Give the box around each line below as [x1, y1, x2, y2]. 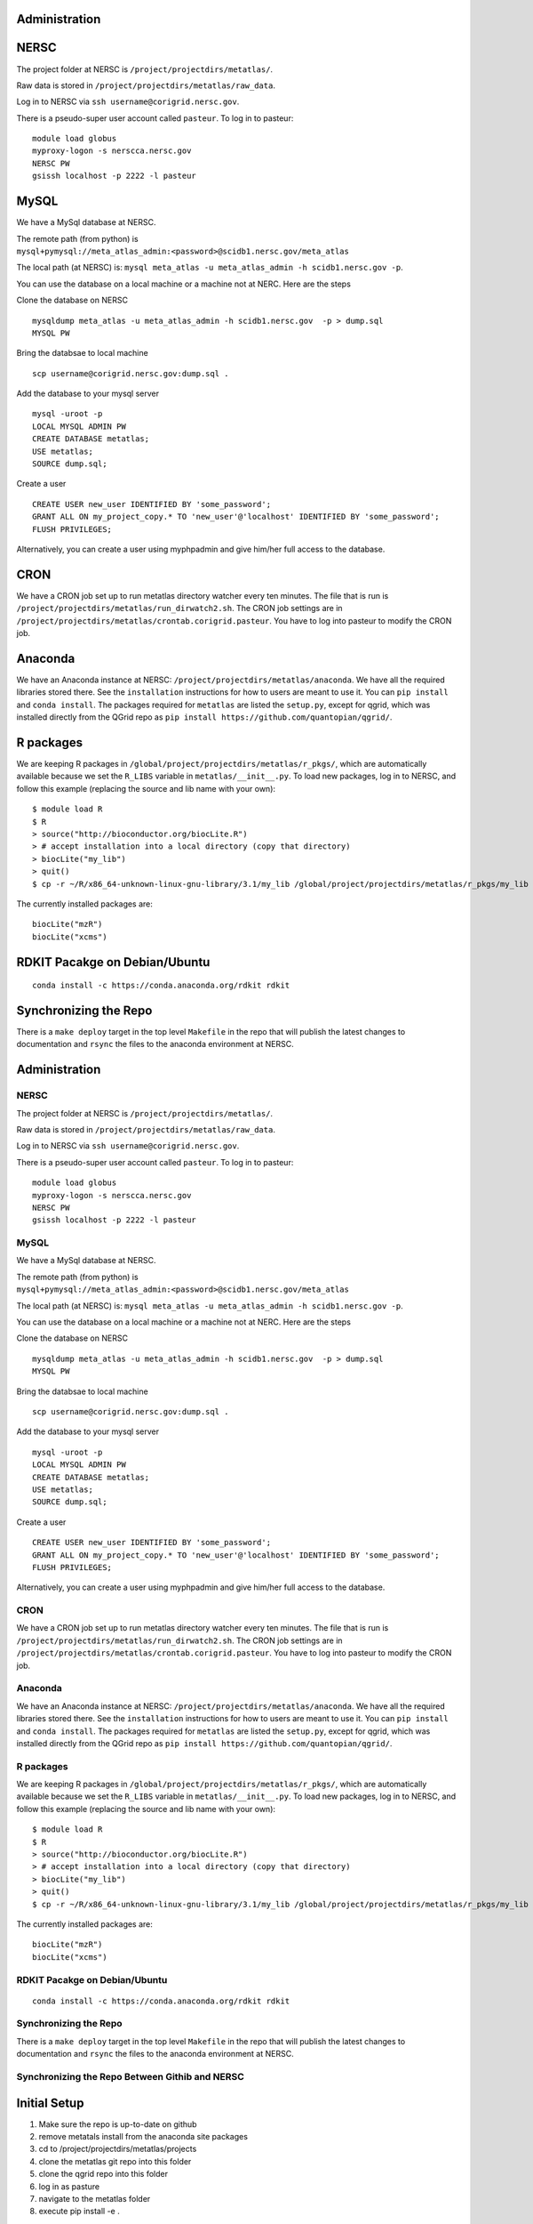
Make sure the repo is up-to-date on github [38, 2118, 197, 2130]
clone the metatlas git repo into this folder [38, 2156, 192, 2166]
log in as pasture [38, 2180, 100, 2192]
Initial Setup [16, 2095, 84, 2110]
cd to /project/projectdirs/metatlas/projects [38, 2144, 197, 2155]
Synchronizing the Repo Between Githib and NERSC [16, 2070, 244, 2083]
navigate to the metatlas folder [38, 2194, 151, 2204]
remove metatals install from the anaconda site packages [38, 2131, 249, 2142]
